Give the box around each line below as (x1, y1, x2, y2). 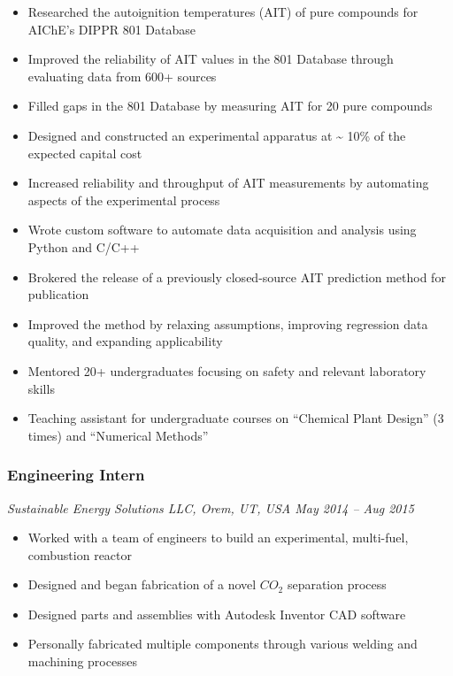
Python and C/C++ (27, 237, 140, 256)
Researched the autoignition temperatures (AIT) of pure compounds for (27, 3, 418, 20)
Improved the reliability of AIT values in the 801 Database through (27, 50, 394, 68)
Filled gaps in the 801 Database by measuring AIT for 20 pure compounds (27, 96, 433, 115)
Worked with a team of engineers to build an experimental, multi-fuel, (27, 528, 409, 547)
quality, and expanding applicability (27, 332, 223, 350)
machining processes (27, 652, 137, 671)
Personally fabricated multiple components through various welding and (27, 634, 418, 653)
